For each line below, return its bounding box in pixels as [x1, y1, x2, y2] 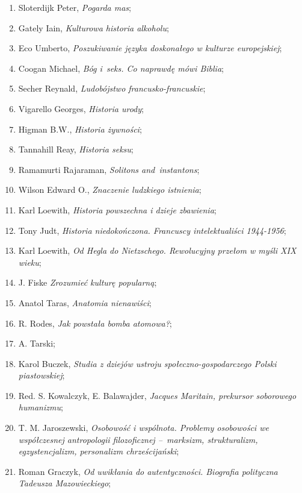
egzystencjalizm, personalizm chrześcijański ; [18, 445, 179, 457]
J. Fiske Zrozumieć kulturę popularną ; [18, 276, 157, 289]
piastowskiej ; [18, 369, 65, 382]
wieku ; [18, 256, 42, 268]
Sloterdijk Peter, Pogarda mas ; [18, 1, 131, 13]
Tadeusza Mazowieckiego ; [18, 477, 111, 489]
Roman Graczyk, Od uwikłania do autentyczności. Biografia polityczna [18, 465, 278, 477]
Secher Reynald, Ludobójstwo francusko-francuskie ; [18, 82, 206, 95]
